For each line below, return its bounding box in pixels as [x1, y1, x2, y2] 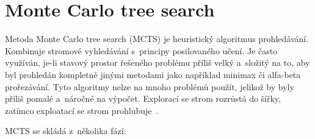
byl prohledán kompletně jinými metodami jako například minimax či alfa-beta [5, 68, 301, 80]
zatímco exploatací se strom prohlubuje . [5, 104, 159, 116]
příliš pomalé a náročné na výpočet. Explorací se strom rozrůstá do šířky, [5, 92, 281, 105]
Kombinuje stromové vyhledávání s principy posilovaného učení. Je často [5, 44, 278, 57]
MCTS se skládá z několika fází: [5, 124, 126, 137]
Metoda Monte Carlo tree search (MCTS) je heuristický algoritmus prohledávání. [5, 32, 309, 45]
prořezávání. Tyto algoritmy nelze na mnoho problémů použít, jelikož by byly [5, 80, 294, 93]
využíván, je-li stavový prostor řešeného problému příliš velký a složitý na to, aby [5, 56, 310, 69]
